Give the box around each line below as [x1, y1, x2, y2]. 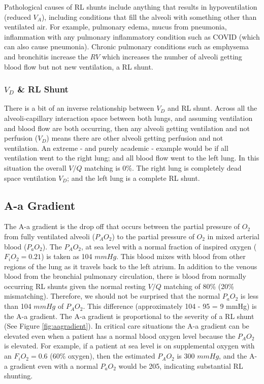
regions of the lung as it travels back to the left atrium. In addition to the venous [4, 261, 257, 271]
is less [240, 291, 259, 301]
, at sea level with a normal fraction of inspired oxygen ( [81, 241, 257, 251]
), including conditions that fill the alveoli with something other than [41, 11, 257, 22]
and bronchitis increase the [4, 51, 88, 61]
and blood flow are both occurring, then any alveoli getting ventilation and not [4, 122, 250, 133]
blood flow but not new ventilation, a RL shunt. [4, 61, 153, 72]
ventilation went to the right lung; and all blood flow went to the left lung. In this [4, 152, 259, 163]
